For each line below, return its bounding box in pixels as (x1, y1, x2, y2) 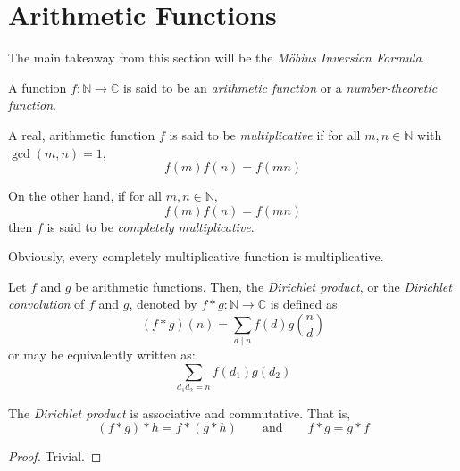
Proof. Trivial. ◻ (8, 447, 102, 466)
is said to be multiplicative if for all (169, 125, 361, 144)
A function (8, 78, 67, 96)
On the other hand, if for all (8, 186, 163, 205)
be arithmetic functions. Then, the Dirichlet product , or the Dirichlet (75, 277, 452, 295)
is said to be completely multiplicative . (46, 217, 255, 235)
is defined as (270, 294, 338, 313)
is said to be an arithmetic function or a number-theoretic (122, 78, 438, 96)
